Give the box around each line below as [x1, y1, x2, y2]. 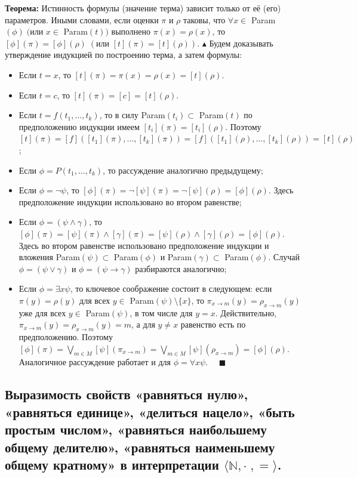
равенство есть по [180, 318, 246, 331]
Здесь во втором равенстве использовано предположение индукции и [19, 239, 269, 251]
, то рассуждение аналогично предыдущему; [103, 164, 263, 176]
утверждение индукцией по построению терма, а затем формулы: [5, 48, 242, 61]
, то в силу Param [99, 109, 165, 121]
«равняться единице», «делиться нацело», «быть [5, 402, 295, 421]
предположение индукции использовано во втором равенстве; [19, 195, 242, 208]
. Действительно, [215, 306, 277, 319]
